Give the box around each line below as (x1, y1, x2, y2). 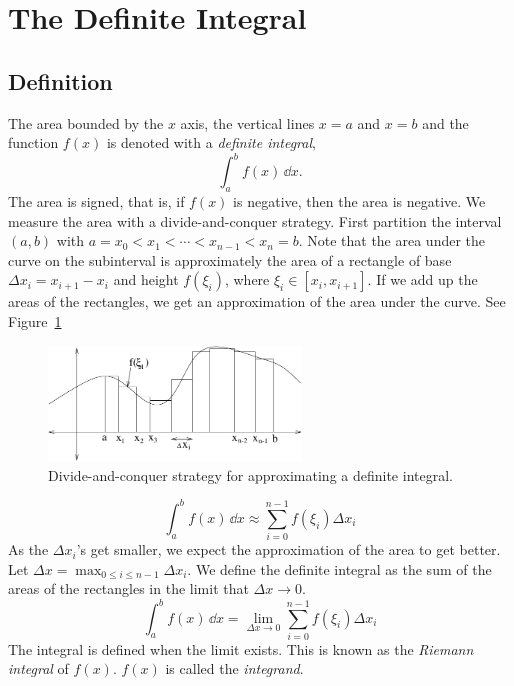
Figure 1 (8, 311, 62, 332)
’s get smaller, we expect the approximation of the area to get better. (76, 539, 501, 560)
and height (113, 269, 179, 290)
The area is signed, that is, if (8, 191, 185, 212)
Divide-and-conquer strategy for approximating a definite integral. (48, 464, 453, 485)
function (8, 132, 59, 153)
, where (224, 269, 270, 290)
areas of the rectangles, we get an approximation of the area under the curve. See (8, 291, 506, 312)
